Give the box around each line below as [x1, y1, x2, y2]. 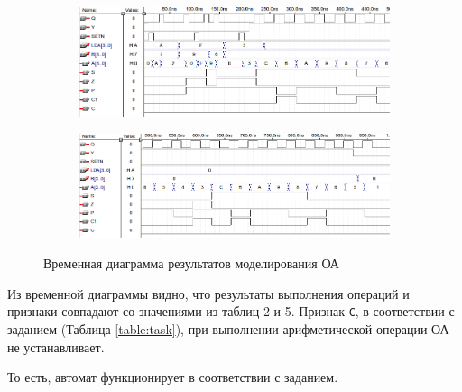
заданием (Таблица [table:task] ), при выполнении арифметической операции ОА [7, 320, 449, 339]
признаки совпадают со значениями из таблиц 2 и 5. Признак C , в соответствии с [7, 302, 455, 321]
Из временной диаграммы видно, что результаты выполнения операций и [7, 284, 410, 303]
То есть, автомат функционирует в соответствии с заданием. [7, 368, 338, 387]
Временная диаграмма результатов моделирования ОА [43, 254, 339, 273]
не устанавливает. [7, 337, 105, 356]
